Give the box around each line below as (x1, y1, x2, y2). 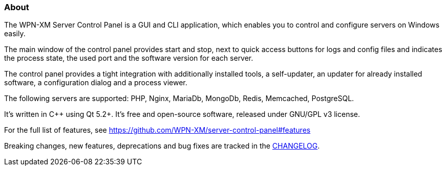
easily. (4, 29, 26, 38)
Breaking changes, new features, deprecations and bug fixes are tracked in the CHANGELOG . (4, 141, 320, 151)
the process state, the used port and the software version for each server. (4, 54, 253, 63)
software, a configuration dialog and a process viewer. (4, 78, 187, 87)
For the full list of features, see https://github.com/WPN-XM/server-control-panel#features (4, 126, 311, 135)
